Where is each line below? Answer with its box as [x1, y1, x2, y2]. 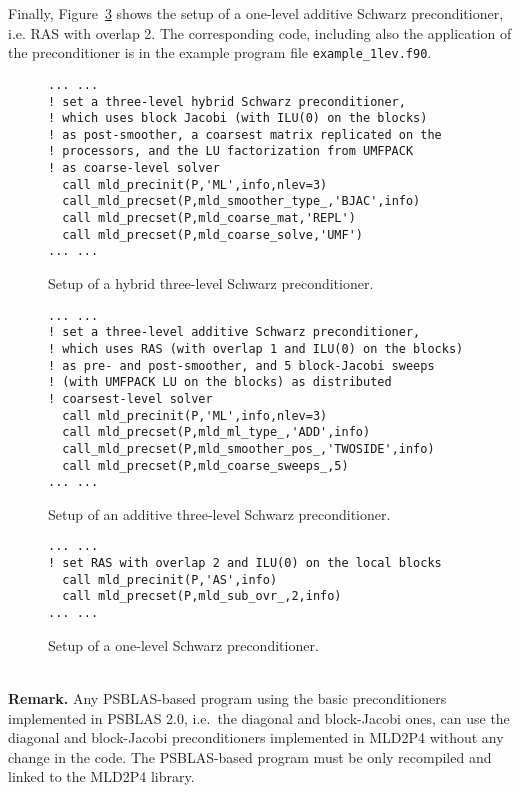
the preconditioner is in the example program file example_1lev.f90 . [8, 42, 432, 63]
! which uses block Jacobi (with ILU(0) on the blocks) [48, 111, 428, 126]
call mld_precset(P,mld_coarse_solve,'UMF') [62, 227, 363, 242]
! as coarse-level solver [48, 161, 220, 176]
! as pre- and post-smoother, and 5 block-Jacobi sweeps [48, 358, 435, 373]
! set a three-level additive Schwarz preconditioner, [48, 325, 421, 340]
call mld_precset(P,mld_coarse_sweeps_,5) [62, 458, 349, 473]
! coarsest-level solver [48, 391, 213, 406]
